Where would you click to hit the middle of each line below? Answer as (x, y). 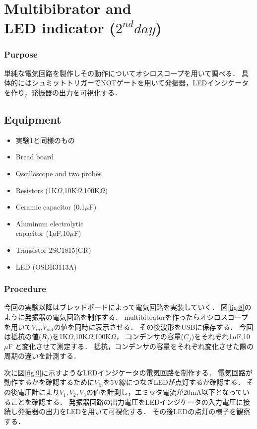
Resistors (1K (36, 190)
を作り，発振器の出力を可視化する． (63, 92)
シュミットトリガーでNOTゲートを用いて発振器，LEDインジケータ (140, 83)
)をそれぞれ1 (212, 336)
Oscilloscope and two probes (59, 173)
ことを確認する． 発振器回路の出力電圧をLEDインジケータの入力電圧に (127, 401)
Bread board (35, 157)
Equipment (33, 119)
